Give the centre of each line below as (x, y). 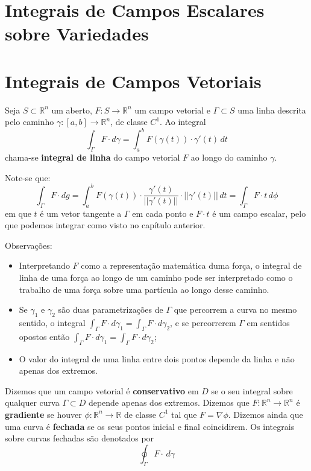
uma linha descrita (272, 110)
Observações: (29, 245)
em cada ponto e (163, 213)
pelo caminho (30, 122)
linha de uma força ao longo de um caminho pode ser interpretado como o (156, 277)
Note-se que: (28, 177)
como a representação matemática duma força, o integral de (191, 265)
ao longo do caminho (229, 157)
